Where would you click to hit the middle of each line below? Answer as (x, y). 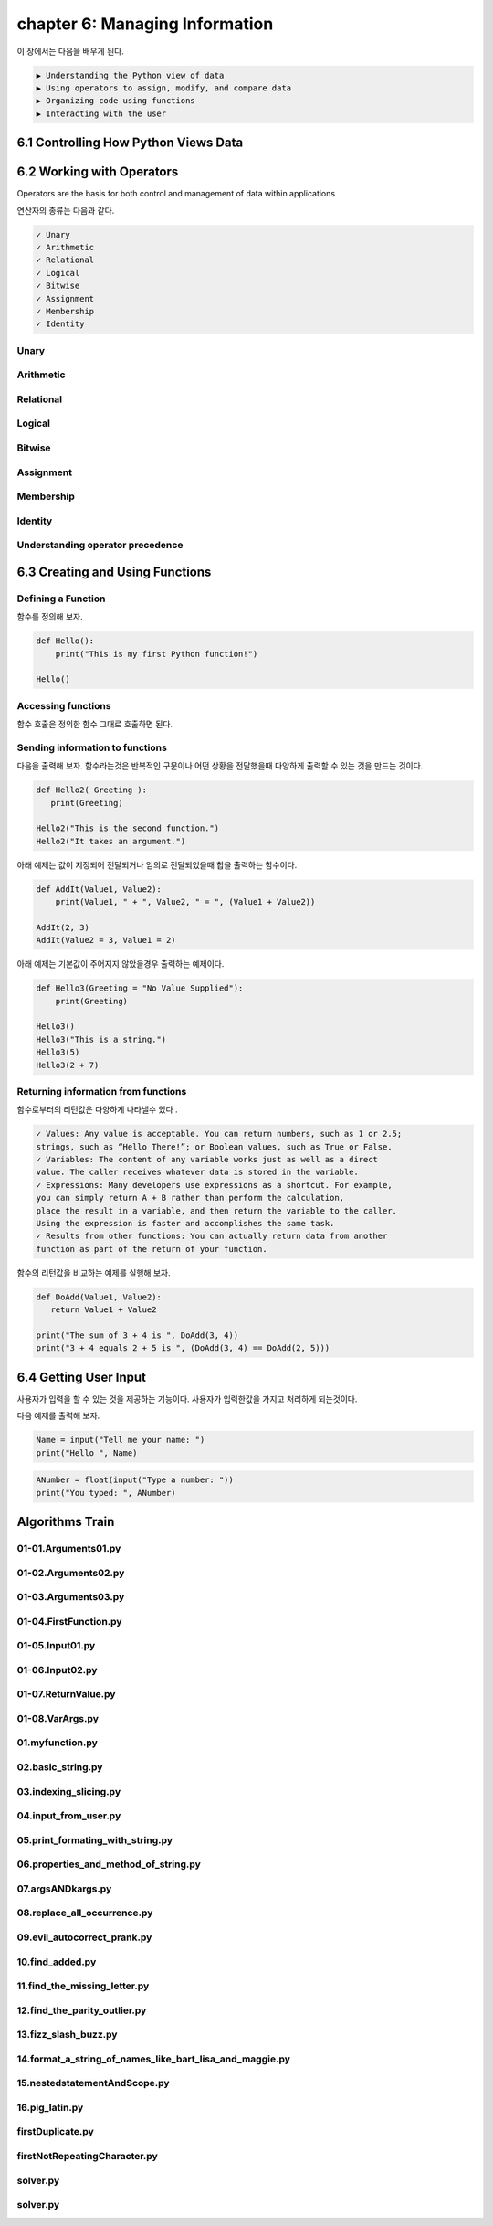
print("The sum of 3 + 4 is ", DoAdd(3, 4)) (137, 1335)
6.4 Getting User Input (81, 1377)
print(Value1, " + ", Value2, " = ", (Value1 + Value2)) (185, 902)
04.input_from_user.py (69, 1816)
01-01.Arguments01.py (69, 1548)
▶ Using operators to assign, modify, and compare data (164, 88)
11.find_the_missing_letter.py (83, 1986)
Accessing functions (64, 705)
